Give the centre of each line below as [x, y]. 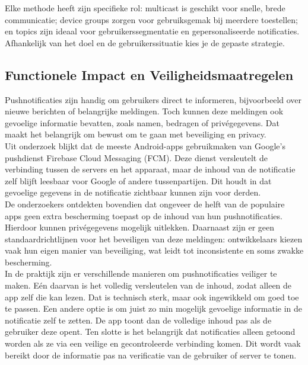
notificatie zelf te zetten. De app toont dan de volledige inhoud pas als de [138, 320]
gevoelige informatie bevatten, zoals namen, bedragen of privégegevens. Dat [142, 122]
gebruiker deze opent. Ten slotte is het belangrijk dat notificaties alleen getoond [150, 332]
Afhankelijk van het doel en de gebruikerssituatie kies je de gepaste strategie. [145, 42]
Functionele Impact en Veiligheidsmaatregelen [149, 74]
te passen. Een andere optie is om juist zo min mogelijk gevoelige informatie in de [154, 308]
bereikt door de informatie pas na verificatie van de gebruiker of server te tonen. [151, 355]
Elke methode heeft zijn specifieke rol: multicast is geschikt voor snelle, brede [145, 8]
